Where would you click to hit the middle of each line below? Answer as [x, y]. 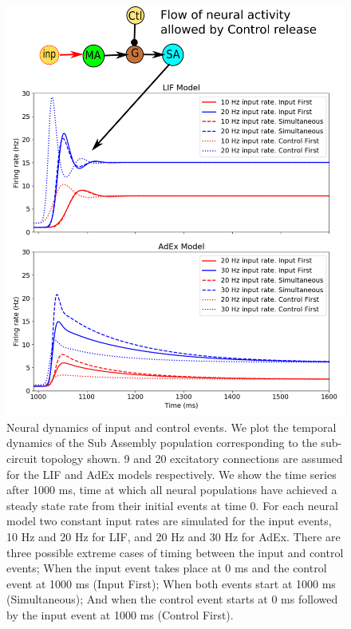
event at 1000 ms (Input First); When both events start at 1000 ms [171, 583]
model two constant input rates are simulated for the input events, [169, 521]
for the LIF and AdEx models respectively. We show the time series [172, 474]
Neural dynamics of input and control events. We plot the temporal [172, 427]
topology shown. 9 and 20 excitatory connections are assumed [192, 458]
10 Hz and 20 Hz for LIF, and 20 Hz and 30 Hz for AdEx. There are [174, 536]
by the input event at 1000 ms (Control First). [120, 614]
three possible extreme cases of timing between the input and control [175, 552]
